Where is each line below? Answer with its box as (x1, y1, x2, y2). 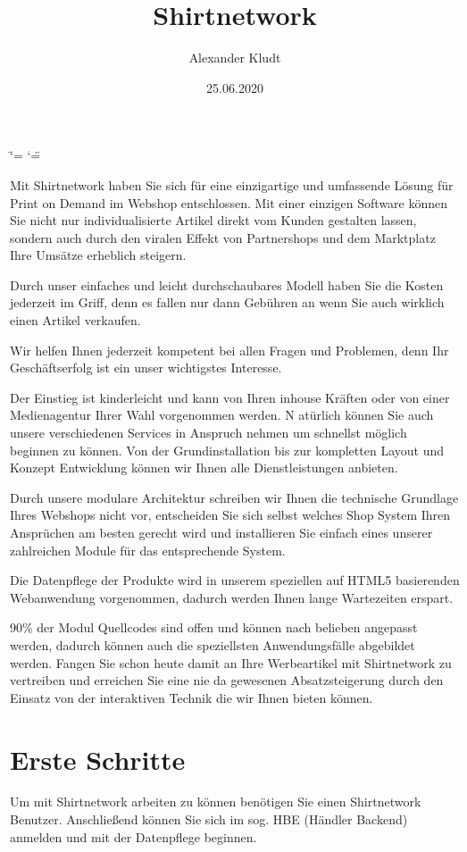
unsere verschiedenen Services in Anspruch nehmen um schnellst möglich (10, 423, 407, 442)
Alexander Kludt (188, 48, 281, 67)
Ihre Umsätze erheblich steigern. (10, 246, 187, 264)
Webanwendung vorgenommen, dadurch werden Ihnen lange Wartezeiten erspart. (10, 588, 454, 606)
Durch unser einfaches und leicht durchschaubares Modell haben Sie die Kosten (10, 275, 444, 294)
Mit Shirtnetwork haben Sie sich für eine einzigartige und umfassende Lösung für (10, 175, 454, 194)
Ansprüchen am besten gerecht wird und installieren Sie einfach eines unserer (10, 523, 433, 541)
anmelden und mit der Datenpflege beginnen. (10, 827, 257, 846)
